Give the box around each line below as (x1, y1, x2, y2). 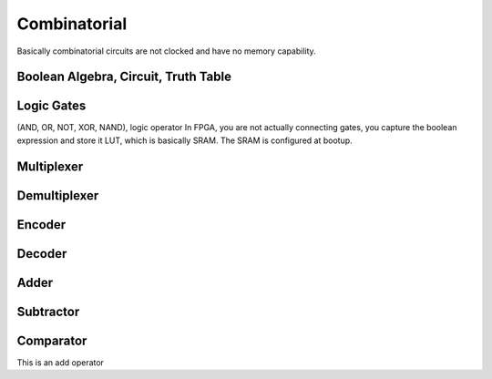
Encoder (16, 217, 67, 232)
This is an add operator (16, 356, 105, 368)
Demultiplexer (16, 188, 99, 203)
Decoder (16, 246, 67, 261)
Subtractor (16, 303, 80, 319)
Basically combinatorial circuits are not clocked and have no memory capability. (16, 46, 316, 56)
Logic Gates (16, 98, 87, 114)
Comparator (16, 333, 87, 348)
